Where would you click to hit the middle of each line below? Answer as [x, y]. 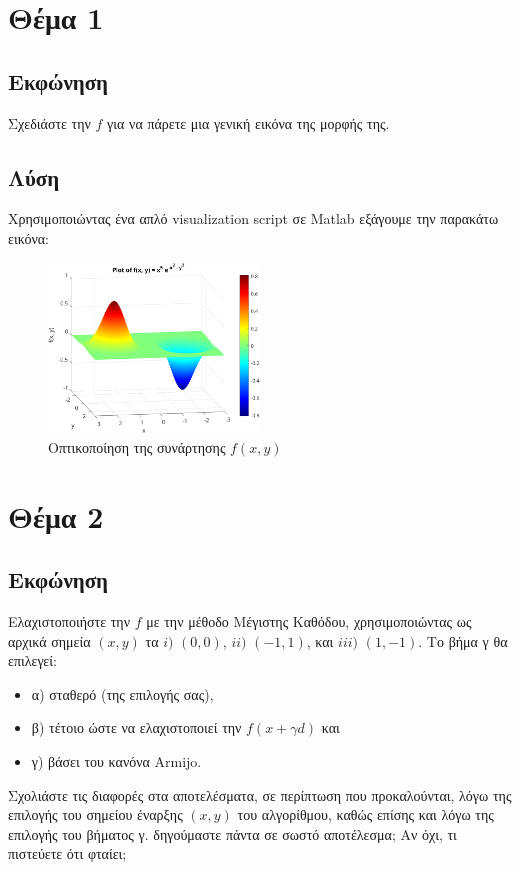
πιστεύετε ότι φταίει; [67, 853]
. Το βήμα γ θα [463, 640]
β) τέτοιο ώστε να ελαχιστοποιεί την [136, 727]
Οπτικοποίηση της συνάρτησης [137, 446]
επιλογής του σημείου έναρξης [95, 814]
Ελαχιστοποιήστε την [69, 621]
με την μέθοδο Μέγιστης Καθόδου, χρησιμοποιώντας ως [309, 621]
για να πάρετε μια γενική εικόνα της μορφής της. [248, 122]
